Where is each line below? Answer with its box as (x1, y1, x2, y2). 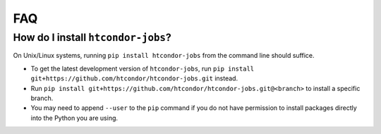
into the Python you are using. (30, 114, 119, 122)
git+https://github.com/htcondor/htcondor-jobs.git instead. (30, 74, 238, 83)
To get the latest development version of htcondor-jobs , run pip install (30, 64, 255, 73)
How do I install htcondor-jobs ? (13, 31, 172, 44)
